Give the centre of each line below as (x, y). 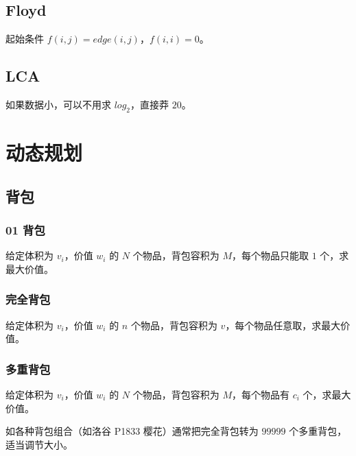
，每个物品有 (261, 394)
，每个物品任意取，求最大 (283, 325)
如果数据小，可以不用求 (58, 104)
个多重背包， (318, 431)
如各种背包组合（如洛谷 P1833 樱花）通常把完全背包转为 (132, 431)
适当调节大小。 (39, 444)
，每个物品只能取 (271, 255)
